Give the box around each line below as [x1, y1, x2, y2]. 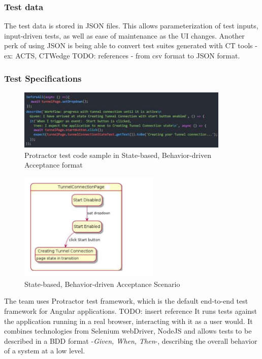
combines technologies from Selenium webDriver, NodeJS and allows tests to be [4, 325, 252, 336]
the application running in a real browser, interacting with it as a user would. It [4, 315, 253, 326]
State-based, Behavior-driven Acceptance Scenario [24, 278, 180, 289]
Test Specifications [4, 72, 82, 84]
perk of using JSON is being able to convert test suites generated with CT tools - [4, 40, 257, 51]
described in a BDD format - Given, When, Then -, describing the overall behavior [4, 335, 257, 346]
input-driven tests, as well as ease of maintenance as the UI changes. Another [4, 30, 245, 41]
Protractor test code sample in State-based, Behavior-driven [24, 149, 211, 160]
